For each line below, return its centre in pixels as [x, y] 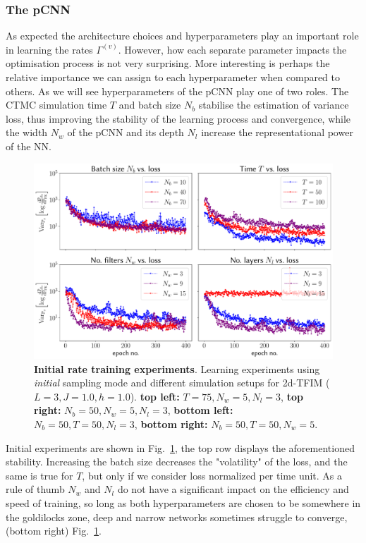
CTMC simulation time [56, 105]
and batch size [150, 105]
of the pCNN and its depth [126, 132]
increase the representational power [277, 132]
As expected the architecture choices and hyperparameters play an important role [182, 36]
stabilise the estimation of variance [274, 105]
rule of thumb [35, 489]
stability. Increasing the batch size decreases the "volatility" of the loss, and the [177, 462]
